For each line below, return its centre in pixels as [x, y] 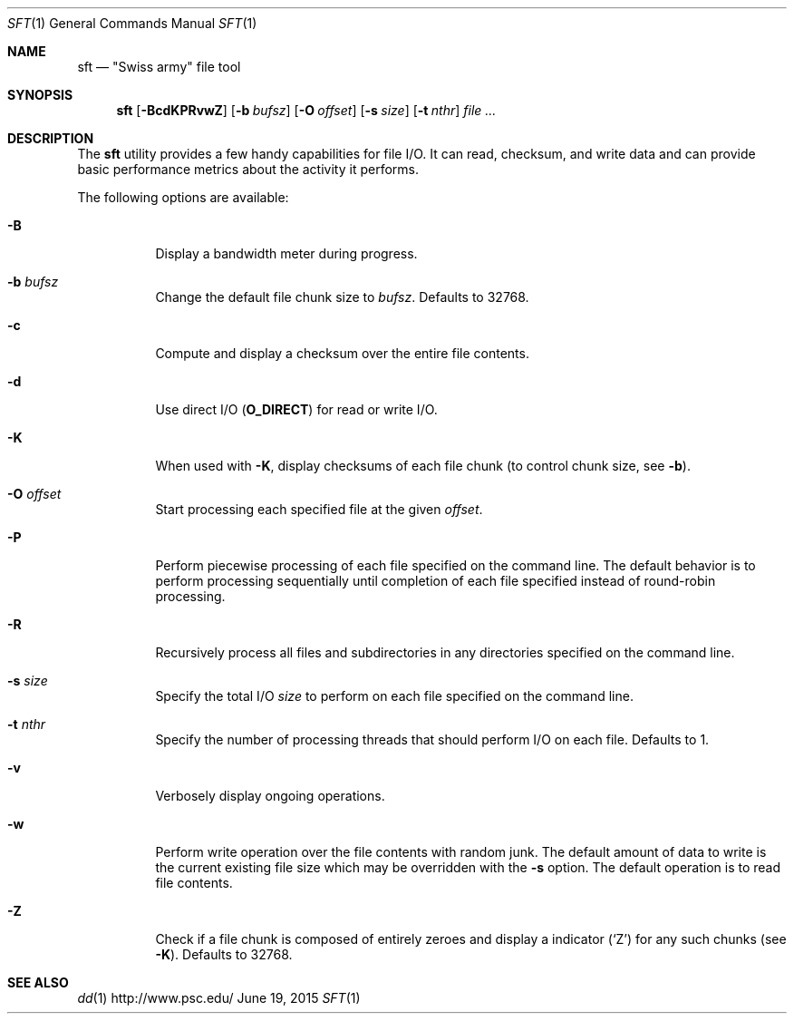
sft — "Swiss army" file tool [159, 67]
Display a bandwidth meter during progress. [286, 253]
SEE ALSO [38, 982]
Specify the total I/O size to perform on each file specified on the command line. [394, 696]
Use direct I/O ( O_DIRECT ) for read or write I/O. [296, 409]
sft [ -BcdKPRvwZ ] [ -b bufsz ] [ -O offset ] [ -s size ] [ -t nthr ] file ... [306, 110]
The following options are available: [183, 197]
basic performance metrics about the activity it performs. [248, 169]
